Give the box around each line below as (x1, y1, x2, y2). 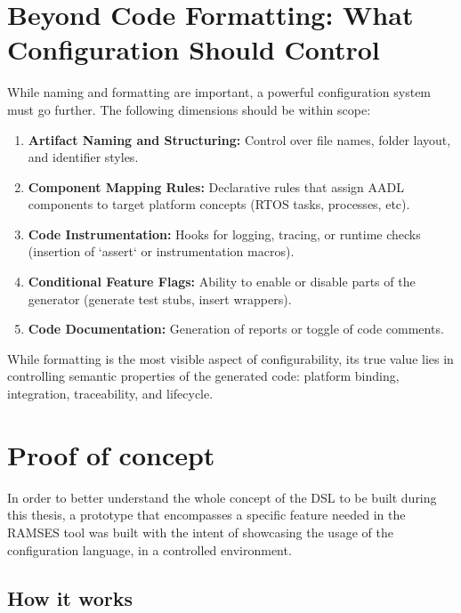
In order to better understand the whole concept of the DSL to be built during (7, 488, 437, 506)
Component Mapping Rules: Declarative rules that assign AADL (28, 177, 404, 196)
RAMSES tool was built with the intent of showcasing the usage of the (7, 522, 393, 541)
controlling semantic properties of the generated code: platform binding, (7, 367, 400, 385)
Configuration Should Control (7, 31, 380, 68)
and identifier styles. (28, 148, 139, 166)
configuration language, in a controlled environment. (7, 540, 292, 559)
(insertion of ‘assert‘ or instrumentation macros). (28, 242, 295, 261)
